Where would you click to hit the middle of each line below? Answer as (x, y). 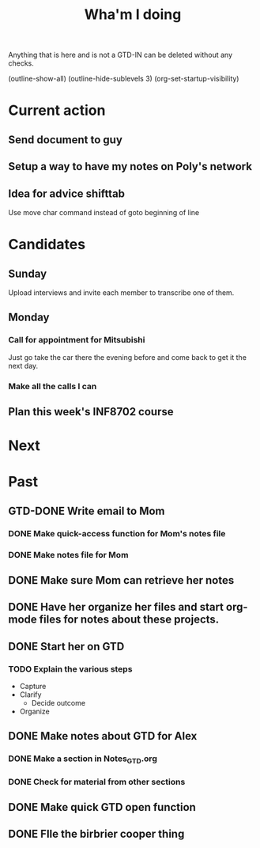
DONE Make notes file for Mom (68, 555)
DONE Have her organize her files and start (116, 607)
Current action (57, 110)
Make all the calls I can (53, 386)
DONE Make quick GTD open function (102, 807)
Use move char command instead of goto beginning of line (104, 212)
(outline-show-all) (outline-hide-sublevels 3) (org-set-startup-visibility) (124, 79)
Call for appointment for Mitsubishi (77, 340)
